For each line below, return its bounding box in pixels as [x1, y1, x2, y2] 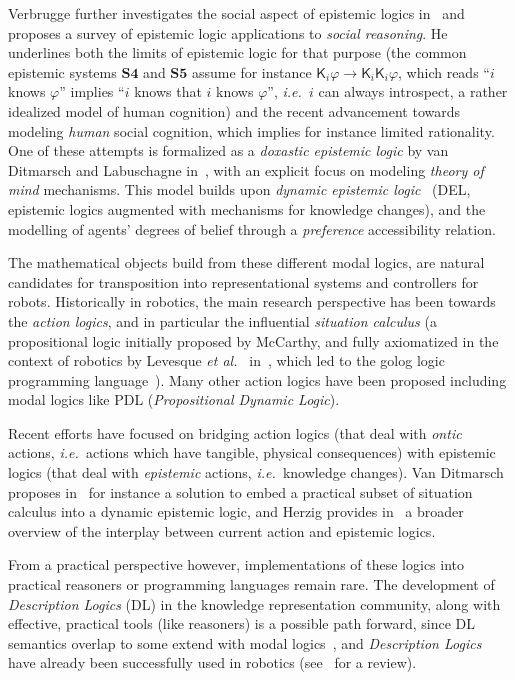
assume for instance [192, 61, 312, 82]
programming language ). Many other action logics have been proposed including [8, 369, 507, 390]
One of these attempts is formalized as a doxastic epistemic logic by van [8, 140, 449, 161]
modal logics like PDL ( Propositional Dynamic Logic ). [8, 389, 340, 410]
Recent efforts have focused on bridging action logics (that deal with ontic [8, 422, 462, 443]
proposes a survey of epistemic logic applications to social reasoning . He [8, 22, 448, 43]
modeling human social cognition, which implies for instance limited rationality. [8, 120, 495, 141]
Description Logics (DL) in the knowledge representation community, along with [8, 593, 501, 614]
